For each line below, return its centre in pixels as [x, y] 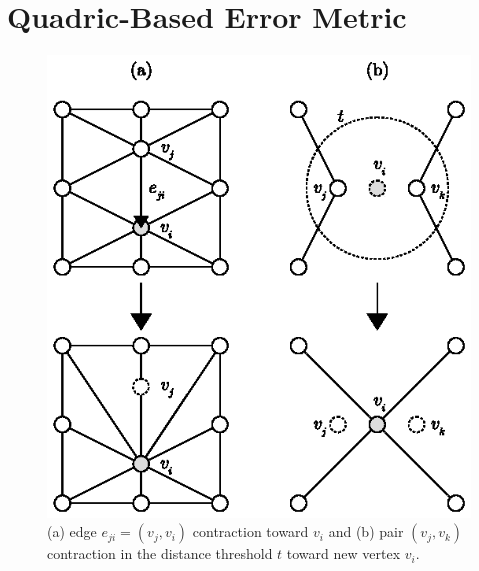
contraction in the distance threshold [160, 553]
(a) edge [72, 531]
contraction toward [250, 531]
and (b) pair [366, 531]
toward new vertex [343, 553]
